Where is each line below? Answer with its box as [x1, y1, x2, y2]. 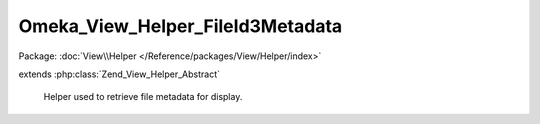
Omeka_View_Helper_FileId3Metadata [18, 15, 343, 37]
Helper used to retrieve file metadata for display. [43, 91, 243, 103]
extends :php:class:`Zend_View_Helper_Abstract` [18, 68, 220, 80]
